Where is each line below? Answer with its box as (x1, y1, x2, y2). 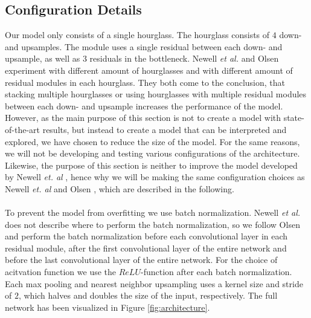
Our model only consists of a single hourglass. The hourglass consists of (5, 28, 270, 41)
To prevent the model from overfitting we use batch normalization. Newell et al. (5, 206, 301, 219)
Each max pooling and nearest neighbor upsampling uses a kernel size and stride (5, 277, 303, 290)
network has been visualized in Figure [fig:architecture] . (5, 300, 210, 313)
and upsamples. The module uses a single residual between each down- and (5, 40, 283, 53)
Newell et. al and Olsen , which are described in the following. (5, 182, 234, 195)
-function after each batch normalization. (140, 265, 292, 278)
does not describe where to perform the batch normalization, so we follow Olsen (5, 218, 300, 230)
